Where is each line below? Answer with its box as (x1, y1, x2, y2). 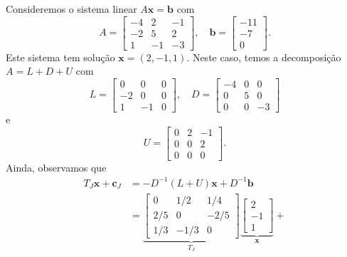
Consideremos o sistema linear (6, 1, 137, 16)
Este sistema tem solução (6, 49, 115, 64)
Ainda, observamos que (6, 159, 107, 174)
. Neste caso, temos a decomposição (186, 49, 341, 64)
